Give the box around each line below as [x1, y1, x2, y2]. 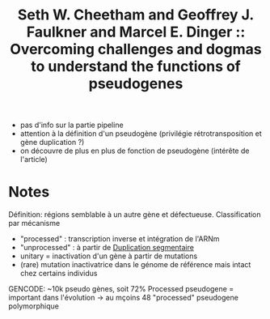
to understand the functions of [31, 57, 241, 76]
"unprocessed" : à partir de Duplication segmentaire [19, 243, 194, 253]
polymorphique [8, 301, 59, 311]
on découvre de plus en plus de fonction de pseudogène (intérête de [19, 146, 250, 155]
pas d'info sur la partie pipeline [19, 120, 124, 130]
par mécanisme [8, 219, 61, 228]
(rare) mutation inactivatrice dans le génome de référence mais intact [19, 260, 251, 270]
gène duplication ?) [19, 138, 85, 147]
